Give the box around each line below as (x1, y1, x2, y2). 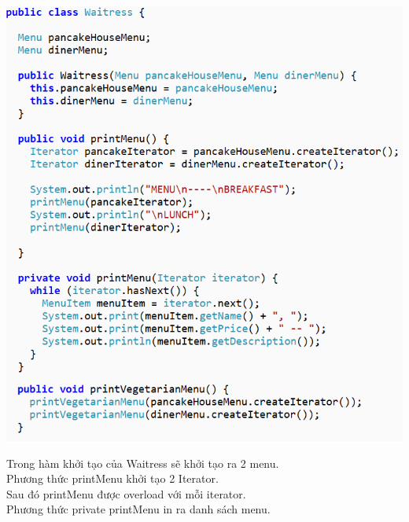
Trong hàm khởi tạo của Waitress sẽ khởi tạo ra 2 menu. (6, 454, 279, 471)
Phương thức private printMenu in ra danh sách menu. (6, 501, 271, 517)
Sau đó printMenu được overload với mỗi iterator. (6, 485, 246, 502)
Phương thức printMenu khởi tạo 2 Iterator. (6, 470, 219, 487)
